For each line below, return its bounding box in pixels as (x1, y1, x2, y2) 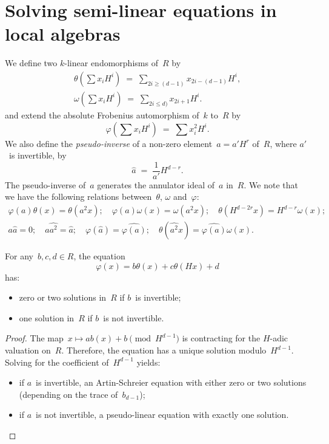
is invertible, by (8, 149, 67, 162)
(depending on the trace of (19, 388, 118, 400)
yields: (136, 355, 161, 368)
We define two (5, 56, 58, 69)
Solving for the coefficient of (5, 355, 109, 368)
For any (5, 250, 33, 262)
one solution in (19, 311, 75, 324)
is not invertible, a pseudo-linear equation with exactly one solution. (36, 408, 289, 421)
